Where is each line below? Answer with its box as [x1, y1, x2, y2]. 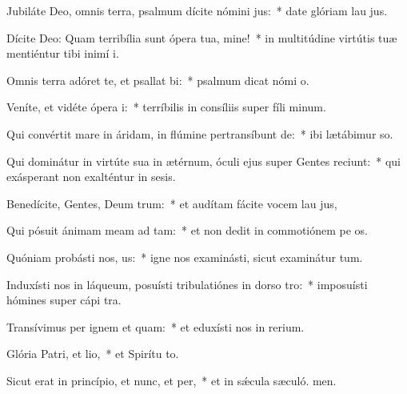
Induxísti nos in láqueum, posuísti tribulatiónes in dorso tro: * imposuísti [6, 275, 368, 292]
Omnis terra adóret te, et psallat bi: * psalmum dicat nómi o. [6, 71, 309, 88]
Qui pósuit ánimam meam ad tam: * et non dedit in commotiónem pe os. [6, 222, 369, 239]
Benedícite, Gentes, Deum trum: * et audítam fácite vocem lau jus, [6, 195, 337, 211]
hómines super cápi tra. [6, 291, 122, 308]
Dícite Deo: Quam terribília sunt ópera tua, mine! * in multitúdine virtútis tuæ [6, 29, 397, 46]
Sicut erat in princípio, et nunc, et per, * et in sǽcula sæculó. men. [6, 372, 337, 388]
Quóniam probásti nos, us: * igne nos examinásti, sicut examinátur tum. [6, 248, 363, 265]
